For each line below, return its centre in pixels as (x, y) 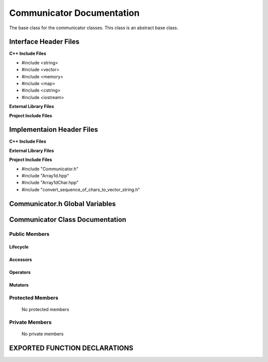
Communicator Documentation (74, 13)
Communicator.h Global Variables (63, 204)
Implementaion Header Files (54, 129)
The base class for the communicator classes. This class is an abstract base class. (94, 28)
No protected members (45, 310)
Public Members (29, 234)
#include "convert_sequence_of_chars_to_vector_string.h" (81, 189)
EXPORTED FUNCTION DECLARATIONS (71, 348)
